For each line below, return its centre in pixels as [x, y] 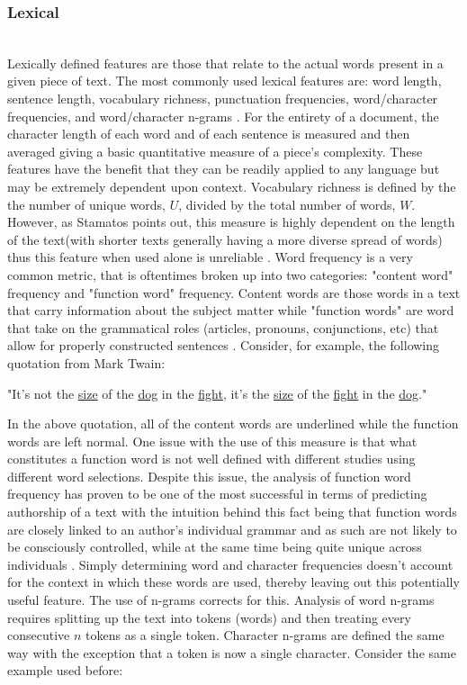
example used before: [65, 670]
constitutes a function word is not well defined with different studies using [211, 459]
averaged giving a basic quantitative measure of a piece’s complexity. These [215, 151]
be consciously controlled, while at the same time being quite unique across [215, 547]
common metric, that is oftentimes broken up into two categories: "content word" [230, 274]
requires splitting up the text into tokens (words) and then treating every [209, 617]
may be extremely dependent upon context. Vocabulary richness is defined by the [232, 186]
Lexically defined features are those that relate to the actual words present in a [225, 63]
